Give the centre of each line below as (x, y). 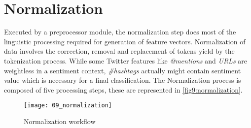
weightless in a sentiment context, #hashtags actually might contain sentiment (123, 70)
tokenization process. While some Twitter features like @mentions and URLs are (125, 60)
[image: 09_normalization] (68, 106)
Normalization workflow (60, 121)
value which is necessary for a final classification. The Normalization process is (123, 80)
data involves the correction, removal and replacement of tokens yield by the (119, 51)
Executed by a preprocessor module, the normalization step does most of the (120, 32)
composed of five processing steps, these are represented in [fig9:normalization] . (123, 89)
